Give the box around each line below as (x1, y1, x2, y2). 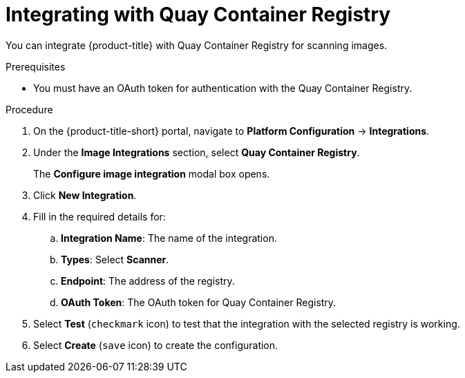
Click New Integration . (33, 189, 137, 201)
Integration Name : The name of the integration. (61, 231, 277, 244)
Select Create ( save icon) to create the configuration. (33, 339, 278, 351)
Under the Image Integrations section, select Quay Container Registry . (33, 146, 360, 158)
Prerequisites (6, 60, 66, 73)
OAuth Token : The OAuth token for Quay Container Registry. (61, 296, 336, 308)
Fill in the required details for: (33, 210, 166, 223)
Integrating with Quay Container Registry (6, 3, 391, 26)
